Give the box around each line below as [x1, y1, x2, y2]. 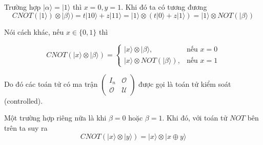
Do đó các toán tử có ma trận [4, 78, 98, 89]
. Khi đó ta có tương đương [121, 2, 207, 12]
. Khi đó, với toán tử [162, 112, 228, 123]
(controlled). [4, 95, 43, 106]
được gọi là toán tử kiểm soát [138, 78, 231, 89]
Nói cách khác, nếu [4, 26, 64, 37]
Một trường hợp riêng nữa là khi [4, 112, 107, 123]
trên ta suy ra [4, 122, 48, 133]
